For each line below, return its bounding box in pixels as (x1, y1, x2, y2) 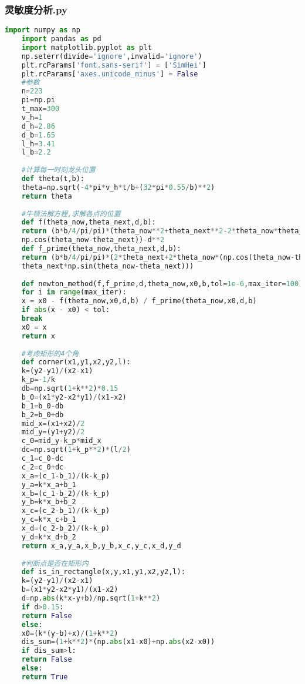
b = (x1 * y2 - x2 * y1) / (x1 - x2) (21, 585, 118, 594)
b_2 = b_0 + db (21, 410, 64, 419)
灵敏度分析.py (5, 2, 67, 16)
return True (21, 672, 68, 681)
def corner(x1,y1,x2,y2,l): (21, 358, 131, 367)
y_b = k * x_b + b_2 (21, 498, 76, 507)
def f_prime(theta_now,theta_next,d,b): (21, 244, 181, 253)
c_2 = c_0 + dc (21, 462, 64, 471)
